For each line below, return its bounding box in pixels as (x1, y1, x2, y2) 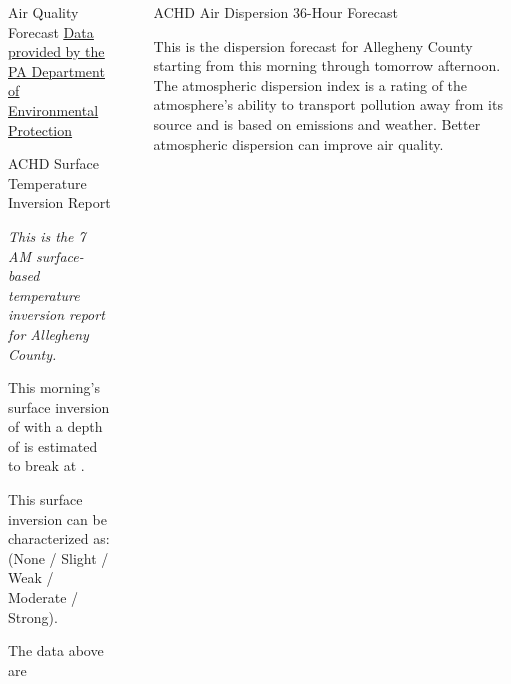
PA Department (8, 60, 105, 81)
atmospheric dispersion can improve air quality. (153, 133, 444, 154)
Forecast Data (8, 21, 94, 42)
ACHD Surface (8, 153, 99, 174)
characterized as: (8, 528, 110, 549)
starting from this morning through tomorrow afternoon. (153, 55, 501, 76)
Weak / (8, 567, 54, 588)
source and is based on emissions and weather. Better (153, 113, 481, 134)
